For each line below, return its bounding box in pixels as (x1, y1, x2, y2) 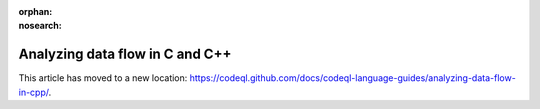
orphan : (18, 6, 53, 17)
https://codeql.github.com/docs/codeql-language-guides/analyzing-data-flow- (189, 72, 517, 84)
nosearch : (18, 20, 62, 32)
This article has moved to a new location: (18, 72, 188, 84)
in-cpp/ (18, 86, 49, 98)
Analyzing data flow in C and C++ (18, 46, 232, 63)
